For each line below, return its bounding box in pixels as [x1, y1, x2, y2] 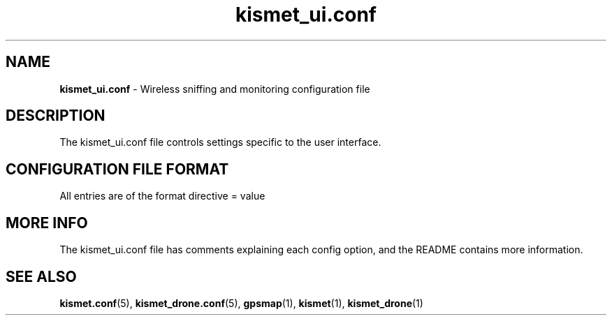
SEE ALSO [6, 267, 77, 285]
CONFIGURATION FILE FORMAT [6, 160, 229, 178]
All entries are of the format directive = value [59, 190, 265, 202]
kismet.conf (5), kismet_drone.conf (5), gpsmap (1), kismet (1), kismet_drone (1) [59, 297, 423, 309]
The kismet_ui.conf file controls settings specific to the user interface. [59, 136, 381, 149]
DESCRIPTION [6, 107, 105, 125]
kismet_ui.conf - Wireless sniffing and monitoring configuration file [59, 82, 370, 95]
